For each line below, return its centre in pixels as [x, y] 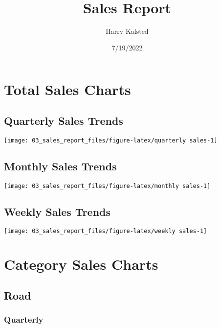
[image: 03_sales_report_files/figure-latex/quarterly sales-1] [111, 140]
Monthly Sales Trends [60, 166]
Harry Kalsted [127, 31]
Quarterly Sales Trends [64, 120]
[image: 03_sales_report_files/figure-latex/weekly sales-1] [106, 231]
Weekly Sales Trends [57, 211]
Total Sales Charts [67, 89]
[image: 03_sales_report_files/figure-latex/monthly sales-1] [107, 186]
